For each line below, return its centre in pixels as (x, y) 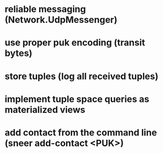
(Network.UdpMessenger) (61, 20)
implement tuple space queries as (77, 99)
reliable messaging (45, 9)
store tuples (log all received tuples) (82, 76)
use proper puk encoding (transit (75, 43)
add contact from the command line (81, 132)
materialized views (45, 110)
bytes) (19, 53)
